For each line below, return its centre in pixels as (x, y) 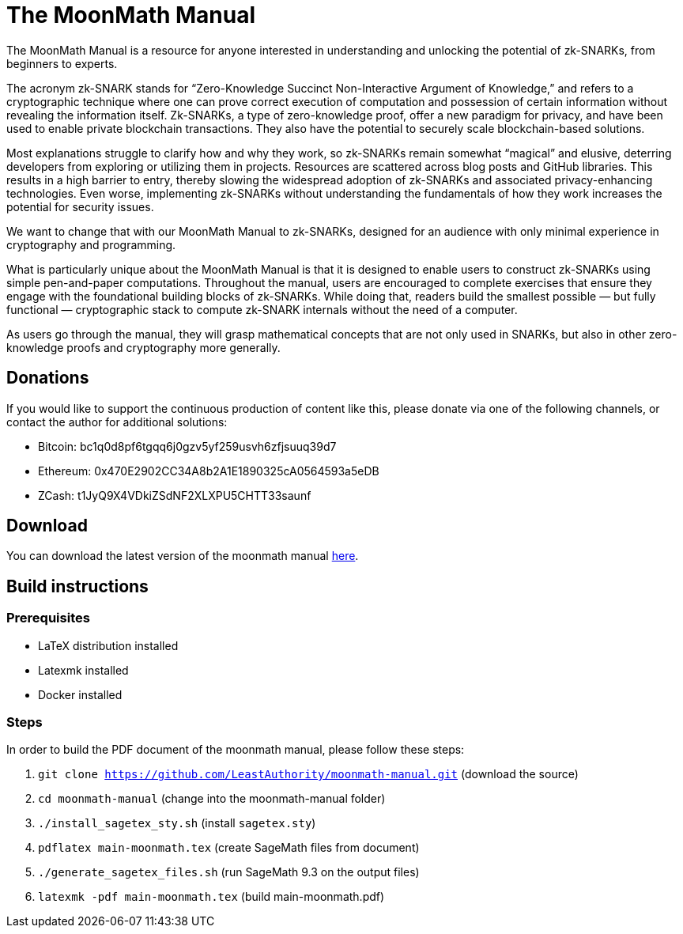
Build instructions (77, 586)
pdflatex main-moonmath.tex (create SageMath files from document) (229, 848)
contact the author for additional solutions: (117, 422)
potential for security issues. (80, 206)
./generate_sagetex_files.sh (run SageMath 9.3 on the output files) (229, 872)
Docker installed (80, 694)
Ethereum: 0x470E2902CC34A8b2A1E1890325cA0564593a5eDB (209, 471)
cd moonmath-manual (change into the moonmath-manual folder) (212, 799)
